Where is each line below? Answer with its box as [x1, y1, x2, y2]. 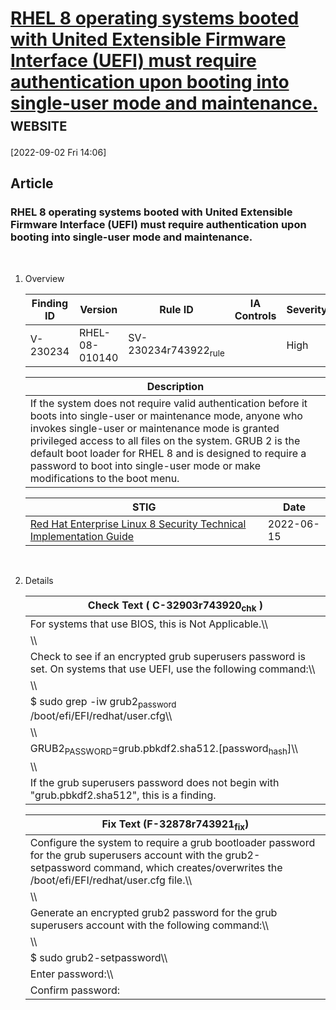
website [10, 113, 68, 136]
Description [146, 379, 205, 393]
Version [79, 302, 118, 316]
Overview [24, 272, 65, 284]
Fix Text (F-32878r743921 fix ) [101, 817, 250, 833]
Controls [234, 308, 277, 322]
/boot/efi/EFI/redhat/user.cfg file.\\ [29, 873, 193, 887]
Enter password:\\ [29, 967, 114, 981]
